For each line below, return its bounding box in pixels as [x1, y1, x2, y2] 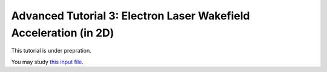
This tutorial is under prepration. [11, 47, 92, 54]
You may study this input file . [11, 58, 84, 65]
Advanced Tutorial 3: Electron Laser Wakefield [11, 9, 250, 22]
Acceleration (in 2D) [11, 26, 114, 39]
